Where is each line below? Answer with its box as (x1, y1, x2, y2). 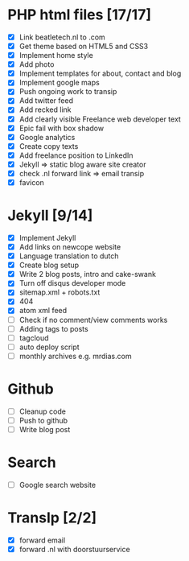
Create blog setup (18, 260, 80, 270)
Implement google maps (18, 78, 100, 88)
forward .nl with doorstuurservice (18, 544, 130, 554)
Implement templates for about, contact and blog (18, 68, 182, 78)
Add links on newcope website (18, 242, 121, 251)
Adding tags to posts (18, 324, 89, 333)
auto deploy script (18, 342, 80, 352)
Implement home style (18, 51, 93, 60)
